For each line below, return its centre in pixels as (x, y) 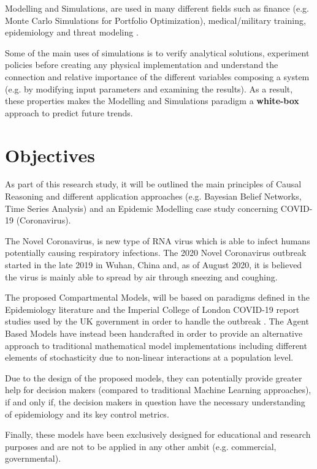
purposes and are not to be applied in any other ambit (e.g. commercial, (141, 446)
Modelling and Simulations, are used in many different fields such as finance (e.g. (157, 8)
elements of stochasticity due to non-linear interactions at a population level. (149, 357)
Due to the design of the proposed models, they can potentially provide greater (154, 377)
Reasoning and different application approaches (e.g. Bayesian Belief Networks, (153, 196)
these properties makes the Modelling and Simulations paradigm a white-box (152, 101)
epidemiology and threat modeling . (72, 32)
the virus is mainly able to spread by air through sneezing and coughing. (141, 276)
